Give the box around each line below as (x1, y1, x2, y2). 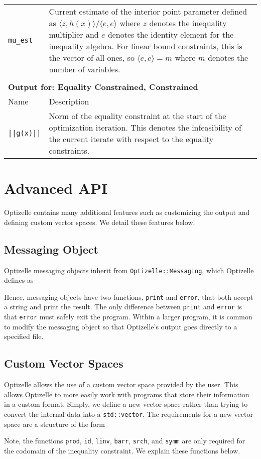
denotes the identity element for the (107, 29, 234, 40)
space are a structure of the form (4, 418, 105, 429)
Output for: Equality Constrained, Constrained (8, 81, 198, 92)
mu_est (8, 36, 33, 44)
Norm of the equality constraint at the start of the (49, 110, 226, 122)
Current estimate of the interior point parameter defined (49, 6, 247, 17)
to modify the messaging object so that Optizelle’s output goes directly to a (4, 321, 237, 331)
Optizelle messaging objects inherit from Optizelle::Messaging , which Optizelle (4, 265, 254, 275)
